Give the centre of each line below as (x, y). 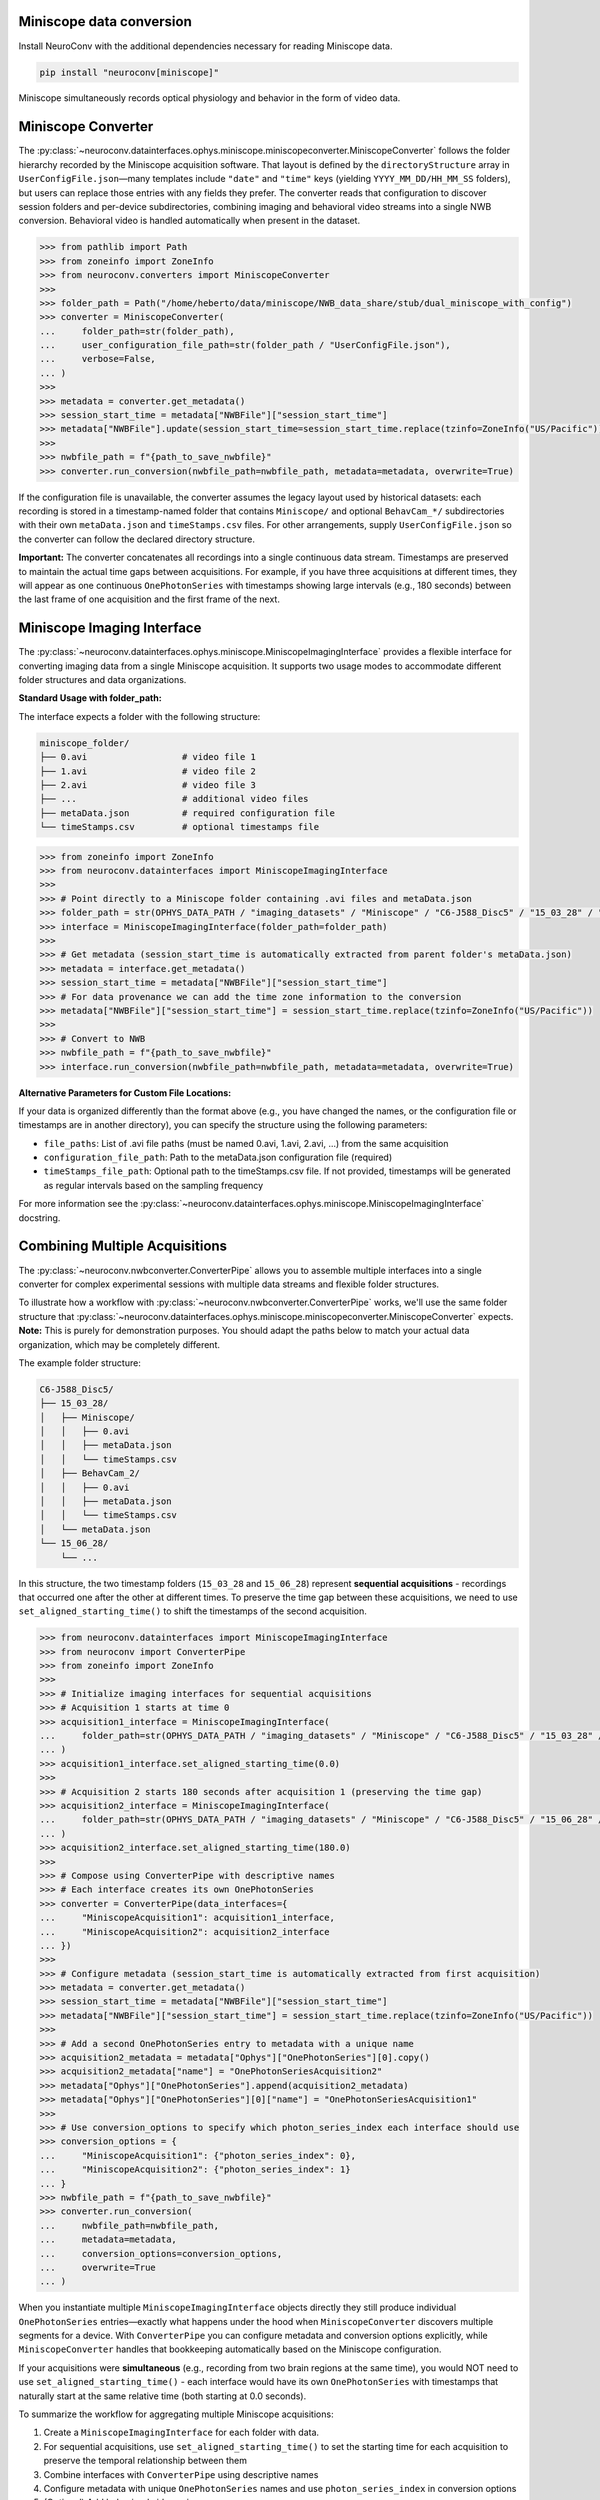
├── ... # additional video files (174, 799)
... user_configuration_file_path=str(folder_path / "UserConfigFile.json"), (245, 345)
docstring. (39, 1217)
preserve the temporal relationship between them (145, 2461)
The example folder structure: (80, 1362)
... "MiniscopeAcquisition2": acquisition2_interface (184, 1931)
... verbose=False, (98, 359)
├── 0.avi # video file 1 (148, 757)
